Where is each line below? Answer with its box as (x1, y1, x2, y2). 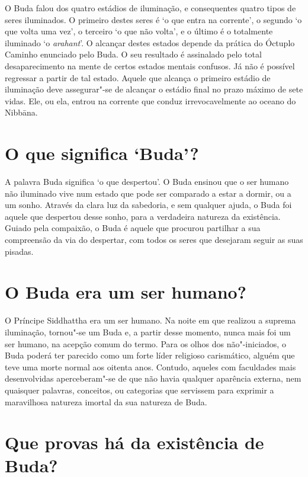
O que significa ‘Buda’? (5, 141, 199, 165)
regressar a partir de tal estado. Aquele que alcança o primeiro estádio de (5, 71, 271, 84)
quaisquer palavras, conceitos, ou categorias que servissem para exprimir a (5, 383, 274, 396)
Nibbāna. (5, 106, 38, 119)
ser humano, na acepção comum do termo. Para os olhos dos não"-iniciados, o (5, 337, 286, 350)
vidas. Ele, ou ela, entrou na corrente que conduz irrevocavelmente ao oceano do (5, 94, 296, 107)
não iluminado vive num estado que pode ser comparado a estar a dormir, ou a (5, 187, 291, 199)
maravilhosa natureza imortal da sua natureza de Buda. (5, 395, 207, 408)
